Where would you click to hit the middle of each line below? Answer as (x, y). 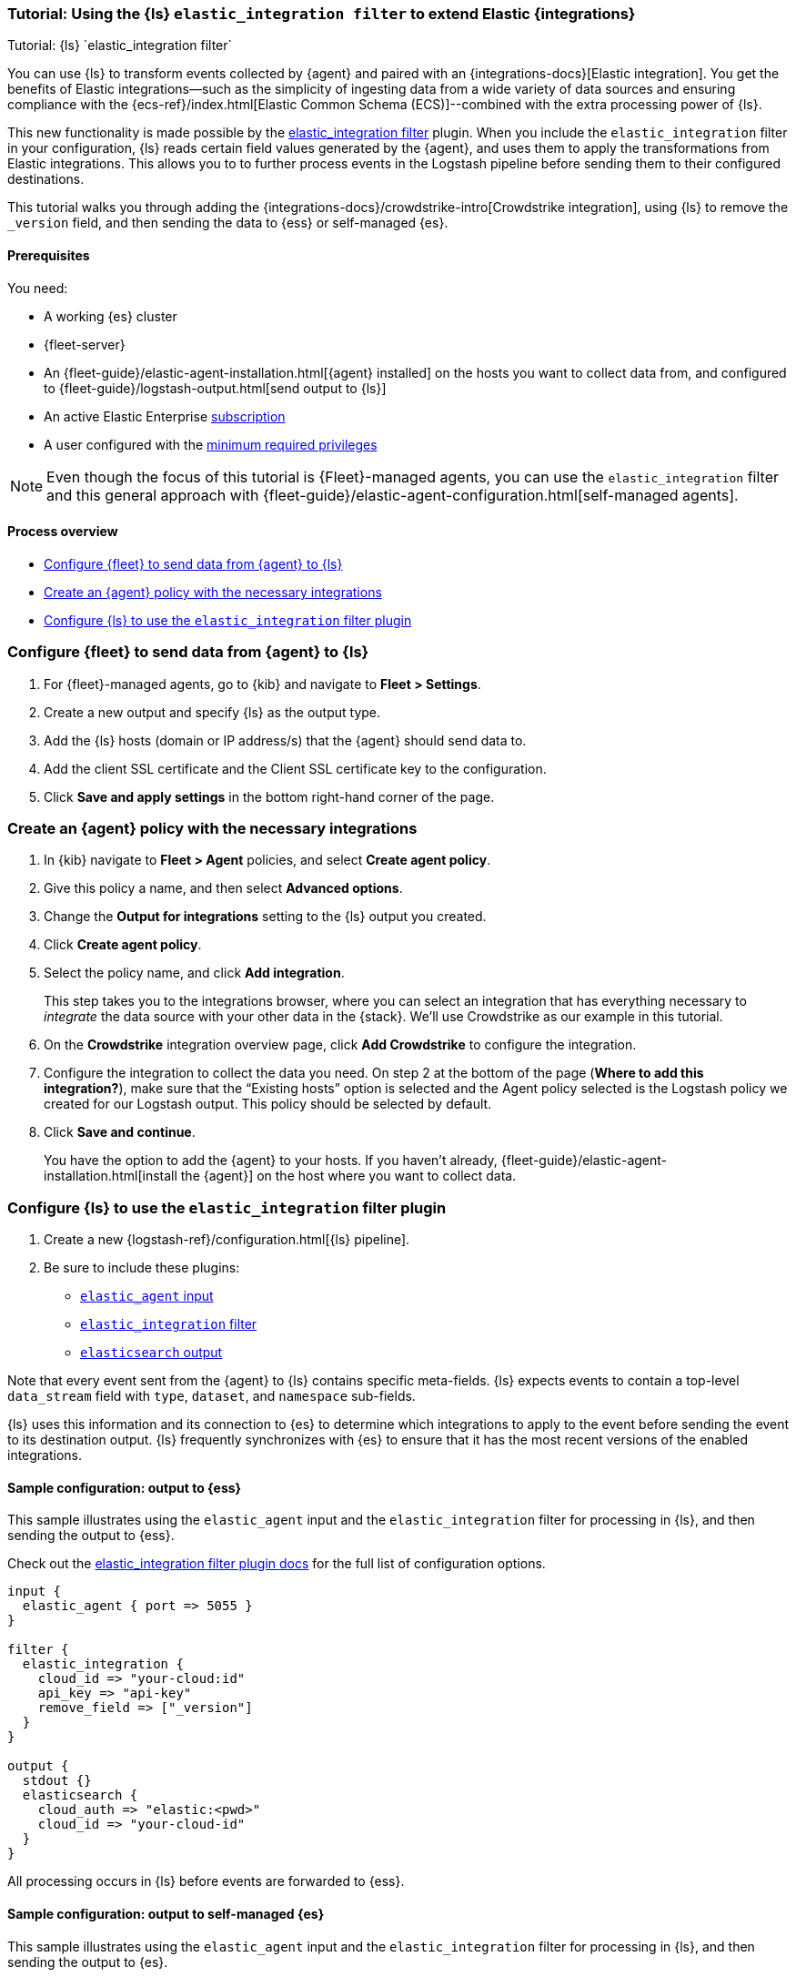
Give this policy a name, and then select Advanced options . (223, 888)
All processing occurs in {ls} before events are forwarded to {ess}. (206, 1881)
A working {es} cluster (111, 316)
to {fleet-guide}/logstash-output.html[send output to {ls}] (215, 388)
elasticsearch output (151, 1353)
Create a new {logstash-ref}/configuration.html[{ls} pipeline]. (227, 1240)
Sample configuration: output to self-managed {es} (166, 1913)
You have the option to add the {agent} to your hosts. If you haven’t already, (271, 1161)
